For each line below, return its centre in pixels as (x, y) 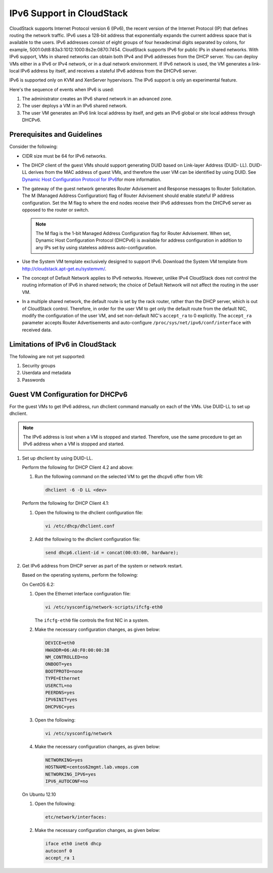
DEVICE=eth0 (60, 643)
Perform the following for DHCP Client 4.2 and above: (78, 467)
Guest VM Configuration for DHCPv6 (69, 394)
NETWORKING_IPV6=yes (71, 774)
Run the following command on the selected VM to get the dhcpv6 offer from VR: (119, 477)
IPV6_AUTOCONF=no (67, 781)
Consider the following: (34, 146)
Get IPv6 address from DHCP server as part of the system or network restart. (102, 565)
